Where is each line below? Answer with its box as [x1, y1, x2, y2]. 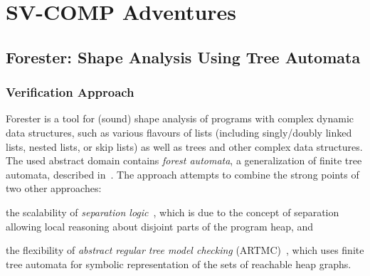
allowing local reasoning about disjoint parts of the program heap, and [6, 218, 314, 233]
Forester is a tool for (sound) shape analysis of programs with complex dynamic [6, 111, 354, 126]
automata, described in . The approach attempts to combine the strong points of [6, 166, 359, 181]
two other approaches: [6, 181, 102, 196]
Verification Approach [6, 83, 134, 101]
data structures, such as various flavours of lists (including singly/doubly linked [6, 124, 352, 139]
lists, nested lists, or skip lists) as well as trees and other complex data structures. [6, 139, 363, 154]
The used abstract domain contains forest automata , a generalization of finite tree [6, 153, 362, 168]
